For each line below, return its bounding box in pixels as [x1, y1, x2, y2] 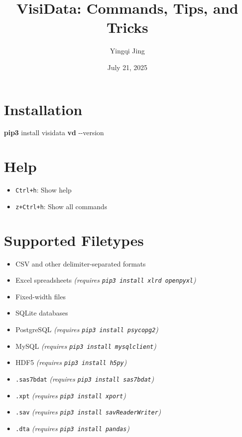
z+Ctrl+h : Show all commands [15, 201, 107, 211]
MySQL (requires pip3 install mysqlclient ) [15, 340, 156, 351]
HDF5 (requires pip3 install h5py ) [15, 357, 127, 367]
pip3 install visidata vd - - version [4, 127, 104, 138]
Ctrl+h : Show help [15, 185, 72, 195]
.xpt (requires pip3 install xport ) [15, 390, 126, 400]
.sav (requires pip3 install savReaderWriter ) [15, 407, 161, 417]
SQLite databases [15, 308, 68, 318]
